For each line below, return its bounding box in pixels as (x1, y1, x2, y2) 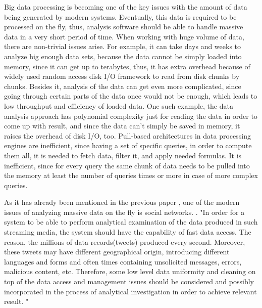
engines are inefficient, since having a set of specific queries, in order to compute (4, 140, 252, 151)
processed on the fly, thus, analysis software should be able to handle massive (4, 21, 243, 32)
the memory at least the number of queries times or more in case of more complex (4, 170, 258, 181)
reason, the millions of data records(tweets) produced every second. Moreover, (4, 236, 245, 247)
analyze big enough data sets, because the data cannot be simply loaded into (4, 51, 242, 61)
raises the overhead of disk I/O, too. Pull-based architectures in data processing (4, 130, 251, 141)
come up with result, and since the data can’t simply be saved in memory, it (4, 120, 240, 131)
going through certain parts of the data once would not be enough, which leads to (4, 91, 257, 101)
